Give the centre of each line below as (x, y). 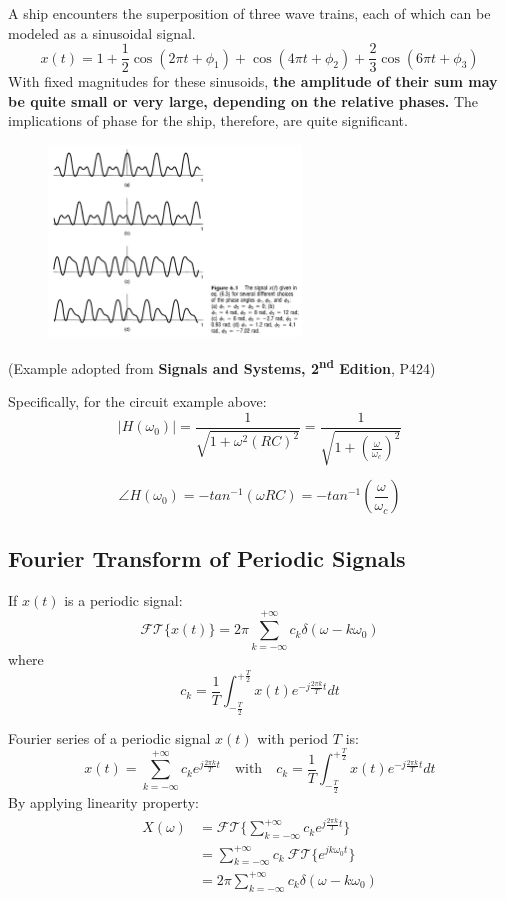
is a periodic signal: (123, 599)
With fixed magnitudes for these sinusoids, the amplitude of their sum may (253, 81)
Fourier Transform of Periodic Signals (207, 557)
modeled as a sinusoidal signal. (102, 32)
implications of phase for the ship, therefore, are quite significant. (208, 120)
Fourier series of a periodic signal (109, 737)
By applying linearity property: (103, 801)
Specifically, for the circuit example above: (137, 401)
